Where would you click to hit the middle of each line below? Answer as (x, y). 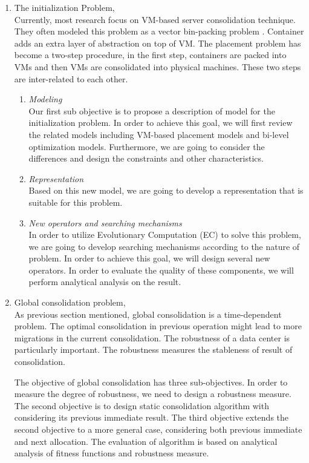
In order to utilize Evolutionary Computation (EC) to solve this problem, (165, 235)
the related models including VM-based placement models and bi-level (159, 134)
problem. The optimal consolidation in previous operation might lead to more (158, 326)
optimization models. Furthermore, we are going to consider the (147, 146)
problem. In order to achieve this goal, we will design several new (149, 258)
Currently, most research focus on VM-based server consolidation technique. (155, 19)
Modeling (45, 99)
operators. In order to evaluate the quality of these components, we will (161, 270)
